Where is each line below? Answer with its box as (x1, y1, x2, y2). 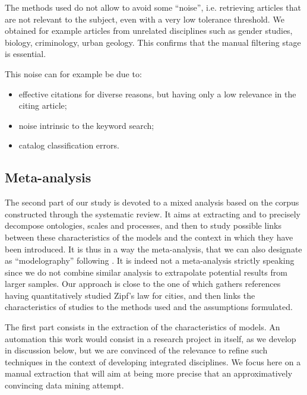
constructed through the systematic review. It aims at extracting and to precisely (5, 207, 300, 220)
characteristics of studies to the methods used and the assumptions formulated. (5, 301, 293, 313)
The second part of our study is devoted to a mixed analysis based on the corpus (5, 196, 299, 208)
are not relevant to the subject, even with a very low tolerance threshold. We (5, 12, 284, 25)
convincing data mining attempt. (5, 379, 124, 391)
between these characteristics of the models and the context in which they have (5, 230, 293, 243)
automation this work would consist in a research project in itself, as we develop (5, 332, 296, 345)
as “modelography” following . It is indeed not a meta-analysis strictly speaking (5, 254, 295, 267)
